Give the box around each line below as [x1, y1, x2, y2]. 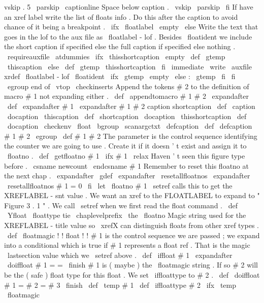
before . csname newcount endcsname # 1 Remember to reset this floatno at [4, 160, 249, 171]
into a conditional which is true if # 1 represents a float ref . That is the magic [4, 240, 250, 250]
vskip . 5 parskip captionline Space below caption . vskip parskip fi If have [4, 2, 253, 12]
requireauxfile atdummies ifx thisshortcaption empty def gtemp [7, 51, 225, 61]
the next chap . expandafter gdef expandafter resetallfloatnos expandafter [4, 170, 250, 181]
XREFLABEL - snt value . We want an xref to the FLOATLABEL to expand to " [4, 190, 260, 201]
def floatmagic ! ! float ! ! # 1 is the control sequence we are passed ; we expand [7, 230, 260, 240]
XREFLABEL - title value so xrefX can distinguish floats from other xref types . [4, 220, 259, 231]
